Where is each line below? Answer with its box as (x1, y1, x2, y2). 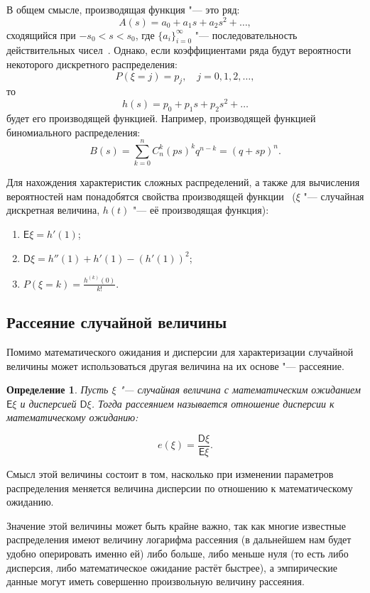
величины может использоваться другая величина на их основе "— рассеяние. (6, 358, 344, 373)
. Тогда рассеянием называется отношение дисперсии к (91, 396, 334, 410)
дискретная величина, (6, 202, 100, 217)
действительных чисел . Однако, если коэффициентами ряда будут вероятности (6, 43, 352, 58)
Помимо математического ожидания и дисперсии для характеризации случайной (6, 344, 354, 359)
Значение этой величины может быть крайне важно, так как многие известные (6, 518, 346, 533)
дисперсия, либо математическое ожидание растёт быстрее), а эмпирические (6, 560, 338, 575)
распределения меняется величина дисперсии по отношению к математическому (6, 480, 353, 495)
